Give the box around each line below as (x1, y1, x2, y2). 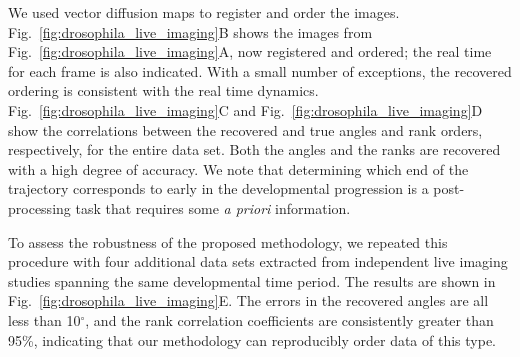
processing (8, 197, 71, 218)
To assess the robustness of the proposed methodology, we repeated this (8, 231, 448, 252)
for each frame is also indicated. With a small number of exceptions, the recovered (8, 60, 512, 81)
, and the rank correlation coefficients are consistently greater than (85, 309, 494, 330)
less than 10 (8, 309, 81, 330)
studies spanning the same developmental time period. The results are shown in (8, 270, 496, 291)
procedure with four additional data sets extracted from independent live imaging (8, 251, 508, 272)
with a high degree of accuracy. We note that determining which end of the (8, 158, 469, 179)
